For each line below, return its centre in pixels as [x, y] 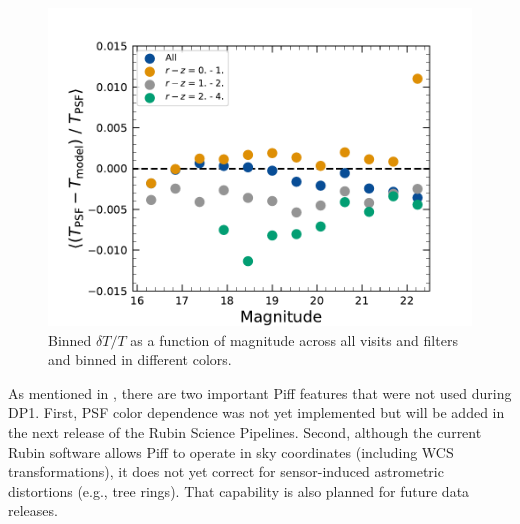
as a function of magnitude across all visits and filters [294, 339]
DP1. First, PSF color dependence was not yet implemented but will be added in [256, 412]
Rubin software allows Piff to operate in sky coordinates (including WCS [231, 451]
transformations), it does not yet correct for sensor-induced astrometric [226, 471]
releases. [33, 510]
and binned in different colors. [140, 359]
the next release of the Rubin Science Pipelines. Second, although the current [245, 431]
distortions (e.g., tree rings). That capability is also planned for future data [239, 490]
